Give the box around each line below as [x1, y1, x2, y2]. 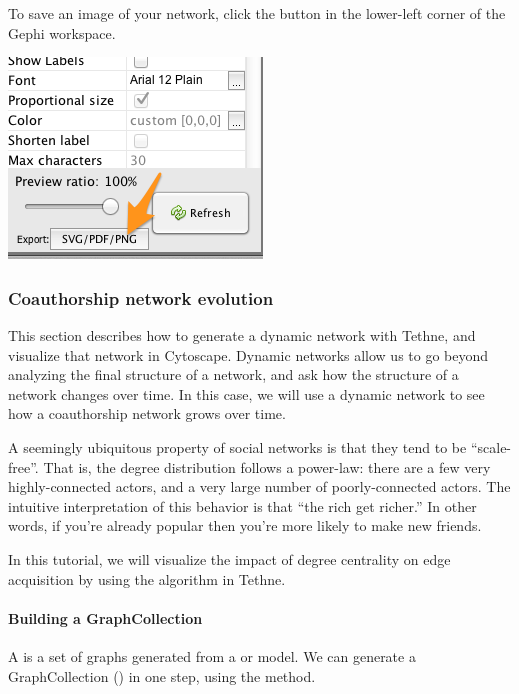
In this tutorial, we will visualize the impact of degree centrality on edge [8, 548, 451, 569]
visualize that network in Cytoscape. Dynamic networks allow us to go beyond [8, 344, 489, 365]
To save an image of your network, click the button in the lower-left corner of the [8, 3, 506, 23]
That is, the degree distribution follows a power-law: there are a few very [43, 456, 491, 477]
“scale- [470, 436, 512, 457]
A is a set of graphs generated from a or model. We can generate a [8, 645, 416, 666]
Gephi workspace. [8, 22, 116, 43]
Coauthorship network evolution [8, 285, 274, 310]
